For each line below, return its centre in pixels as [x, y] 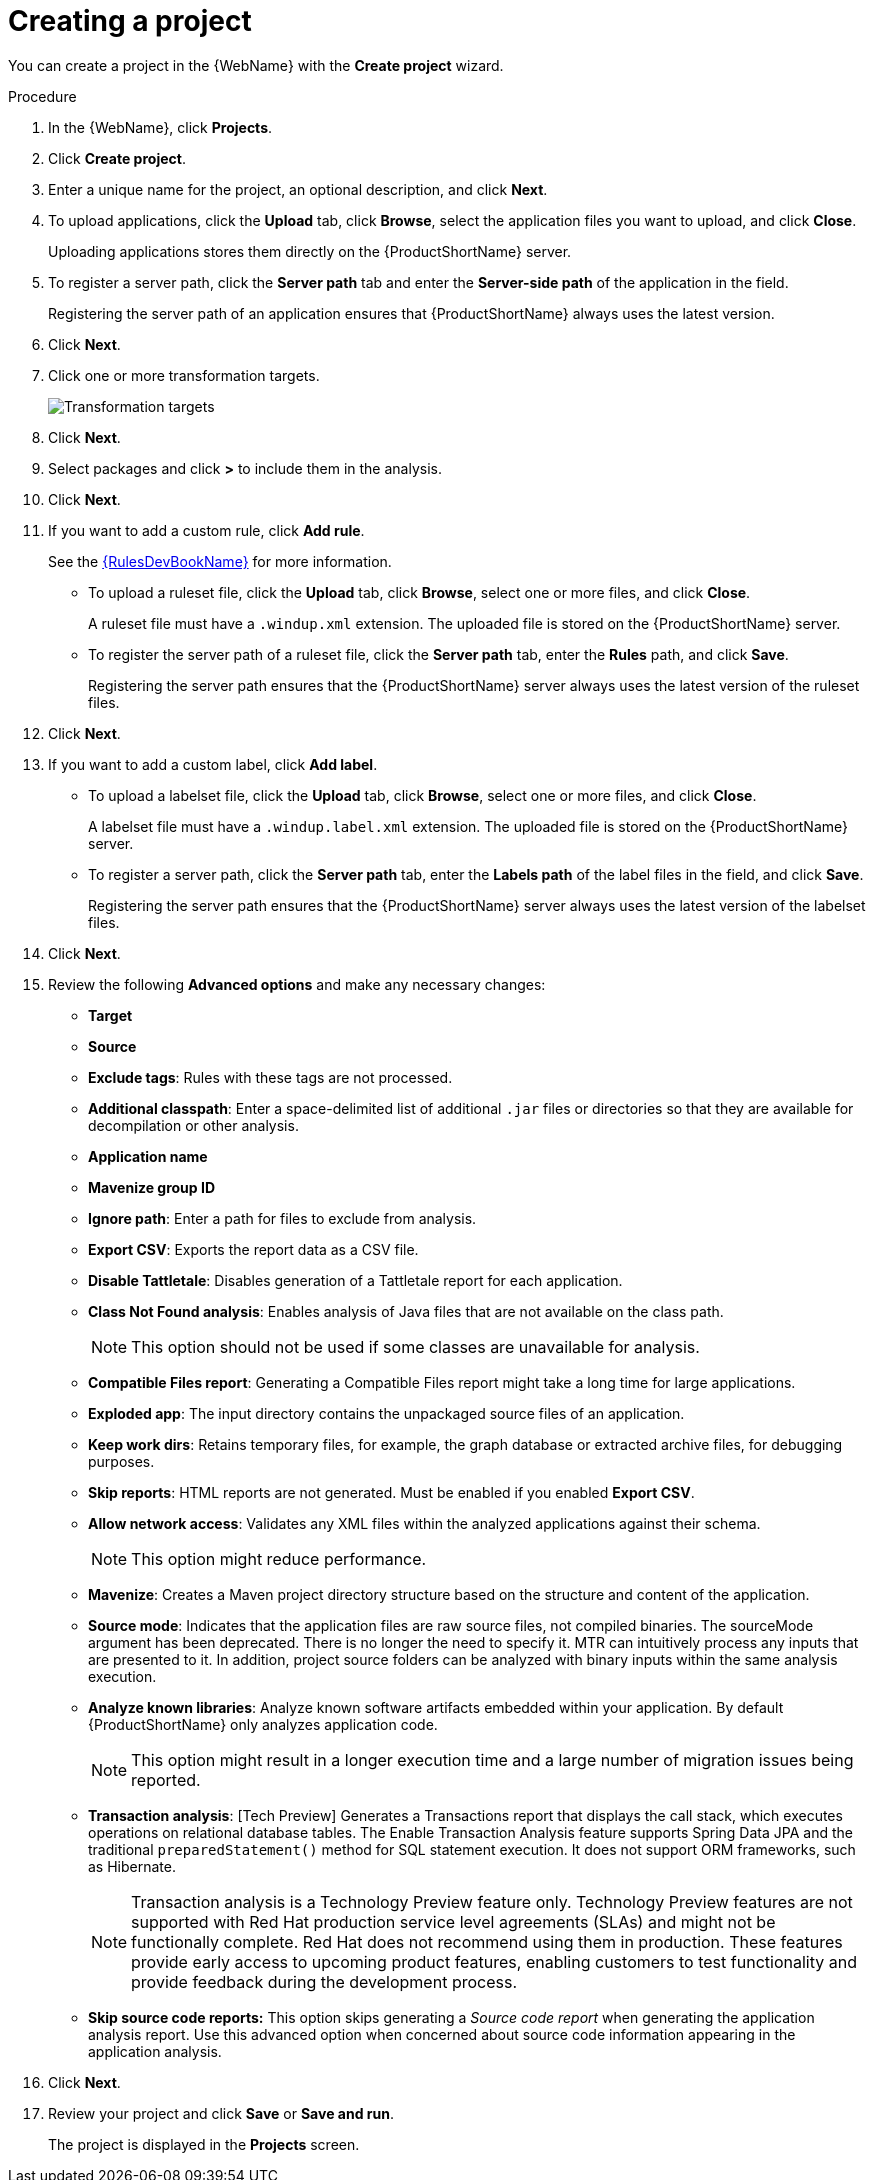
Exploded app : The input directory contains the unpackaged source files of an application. [386, 1413]
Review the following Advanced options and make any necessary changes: [297, 984]
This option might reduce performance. [279, 1558]
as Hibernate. [132, 1866]
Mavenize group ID [152, 1187]
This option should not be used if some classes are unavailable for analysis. [415, 1346]
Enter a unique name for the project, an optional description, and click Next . [298, 189]
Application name [148, 1156]
